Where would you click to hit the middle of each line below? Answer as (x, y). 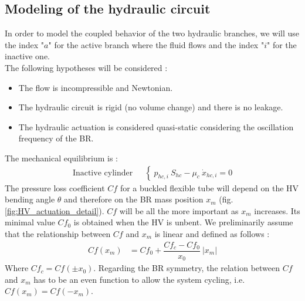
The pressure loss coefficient (55, 187)
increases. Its (277, 210)
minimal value (30, 222)
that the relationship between (58, 233)
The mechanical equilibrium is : (62, 158)
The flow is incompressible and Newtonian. (96, 87)
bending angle (30, 199)
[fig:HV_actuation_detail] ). (55, 210)
